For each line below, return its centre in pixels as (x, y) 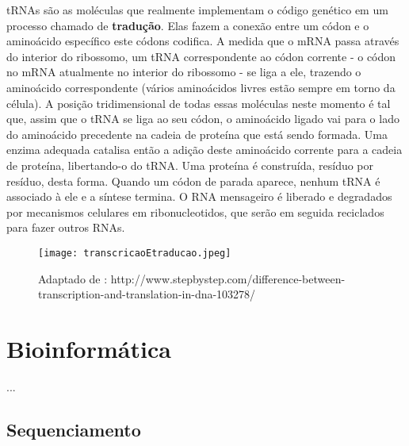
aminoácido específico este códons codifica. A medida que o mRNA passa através (203, 41)
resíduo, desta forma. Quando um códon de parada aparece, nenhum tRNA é (193, 181)
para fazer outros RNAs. (66, 227)
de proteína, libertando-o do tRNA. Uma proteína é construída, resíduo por (190, 165)
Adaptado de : (73, 278)
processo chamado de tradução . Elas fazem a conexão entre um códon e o (188, 25)
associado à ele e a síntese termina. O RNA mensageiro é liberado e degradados (199, 196)
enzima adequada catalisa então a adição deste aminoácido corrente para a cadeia (204, 150)
